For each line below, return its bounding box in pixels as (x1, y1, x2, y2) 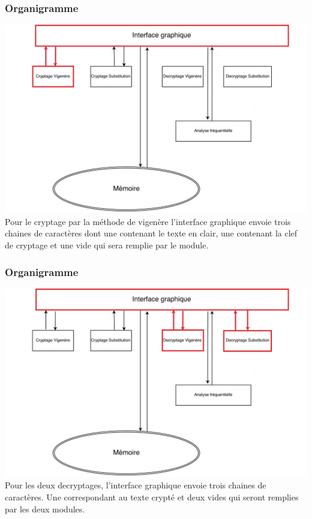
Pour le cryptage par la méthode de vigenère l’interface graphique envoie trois (5, 215, 291, 227)
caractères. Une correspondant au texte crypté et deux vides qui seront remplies (5, 491, 299, 503)
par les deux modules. (5, 502, 85, 515)
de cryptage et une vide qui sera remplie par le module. (5, 239, 209, 251)
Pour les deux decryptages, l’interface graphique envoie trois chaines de (5, 479, 266, 491)
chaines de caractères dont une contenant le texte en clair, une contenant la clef (5, 227, 298, 239)
